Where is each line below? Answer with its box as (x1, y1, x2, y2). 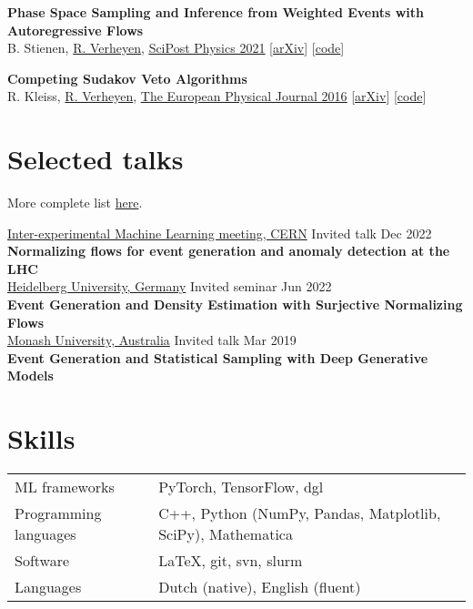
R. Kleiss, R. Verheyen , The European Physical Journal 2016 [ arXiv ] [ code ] (7, 86, 427, 106)
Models (7, 366, 54, 385)
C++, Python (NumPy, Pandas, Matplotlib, (158, 502, 441, 524)
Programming (15, 502, 102, 524)
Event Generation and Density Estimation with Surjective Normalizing (7, 295, 463, 314)
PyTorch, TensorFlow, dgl (158, 476, 324, 498)
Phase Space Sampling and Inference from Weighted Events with (7, 3, 424, 21)
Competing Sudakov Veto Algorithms (7, 68, 247, 87)
